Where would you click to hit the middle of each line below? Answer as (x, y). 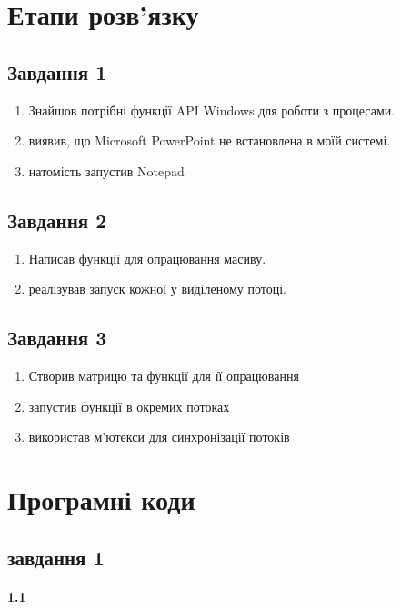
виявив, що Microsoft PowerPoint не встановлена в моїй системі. (210, 140)
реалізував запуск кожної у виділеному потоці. (157, 289)
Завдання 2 (57, 220)
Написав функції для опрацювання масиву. (147, 258)
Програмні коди (101, 499)
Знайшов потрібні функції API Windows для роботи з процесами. (212, 110)
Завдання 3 (57, 338)
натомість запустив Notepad (106, 170)
